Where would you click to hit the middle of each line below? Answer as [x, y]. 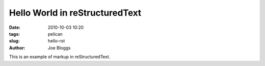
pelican [55, 34]
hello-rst [56, 41]
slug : [14, 41]
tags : [14, 34]
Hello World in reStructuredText [75, 13]
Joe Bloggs [59, 48]
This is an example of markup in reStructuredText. [60, 57]
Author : [17, 48]
